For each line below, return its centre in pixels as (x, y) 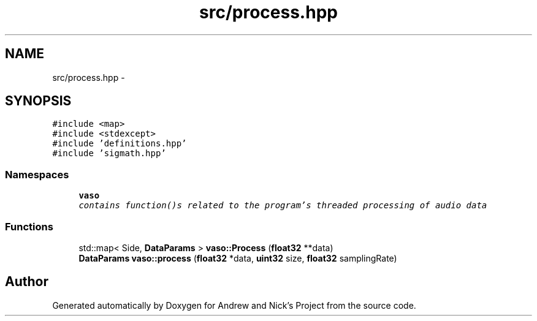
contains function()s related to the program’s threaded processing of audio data (283, 206)
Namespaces (37, 174)
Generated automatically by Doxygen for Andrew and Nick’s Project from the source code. (234, 305)
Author (27, 282)
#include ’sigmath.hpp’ (109, 153)
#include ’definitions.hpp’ (120, 144)
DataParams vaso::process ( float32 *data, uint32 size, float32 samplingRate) (238, 258)
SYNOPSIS (38, 101)
